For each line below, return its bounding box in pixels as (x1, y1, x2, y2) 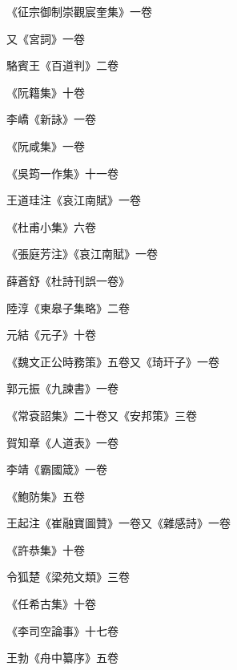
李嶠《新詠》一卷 (6, 111, 96, 127)
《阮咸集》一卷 (6, 137, 85, 154)
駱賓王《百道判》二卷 (6, 57, 118, 74)
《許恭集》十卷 (6, 541, 85, 558)
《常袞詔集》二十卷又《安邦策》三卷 (6, 406, 197, 423)
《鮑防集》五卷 (6, 487, 85, 504)
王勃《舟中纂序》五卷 (6, 649, 118, 666)
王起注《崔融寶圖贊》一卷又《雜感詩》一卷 (6, 515, 231, 531)
